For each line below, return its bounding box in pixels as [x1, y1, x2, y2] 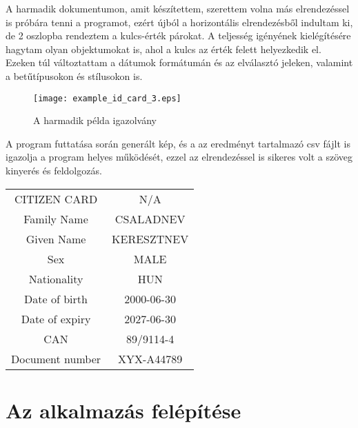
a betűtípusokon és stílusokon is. [6, 68, 143, 83]
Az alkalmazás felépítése [6, 396, 241, 424]
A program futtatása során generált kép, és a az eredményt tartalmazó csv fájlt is [6, 136, 350, 150]
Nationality [28, 270, 83, 287]
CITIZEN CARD [14, 190, 98, 207]
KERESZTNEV [112, 230, 189, 247]
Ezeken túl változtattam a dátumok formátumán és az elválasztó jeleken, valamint [6, 55, 353, 70]
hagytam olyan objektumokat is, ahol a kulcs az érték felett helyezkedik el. [6, 41, 321, 56]
